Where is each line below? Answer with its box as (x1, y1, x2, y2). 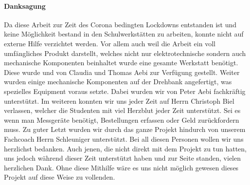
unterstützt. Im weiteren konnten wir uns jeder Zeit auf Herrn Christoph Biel (4, 95, 234, 106)
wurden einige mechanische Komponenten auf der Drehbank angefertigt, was (4, 76, 232, 87)
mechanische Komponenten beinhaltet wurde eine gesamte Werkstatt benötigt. (4, 57, 238, 68)
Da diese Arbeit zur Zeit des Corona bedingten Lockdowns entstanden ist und (4, 19, 237, 29)
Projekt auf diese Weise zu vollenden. (4, 172, 115, 182)
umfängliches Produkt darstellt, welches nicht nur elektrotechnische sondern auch (4, 48, 246, 58)
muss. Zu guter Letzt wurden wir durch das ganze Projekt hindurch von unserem (4, 124, 246, 134)
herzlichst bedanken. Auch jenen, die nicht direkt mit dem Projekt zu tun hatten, (4, 143, 247, 153)
